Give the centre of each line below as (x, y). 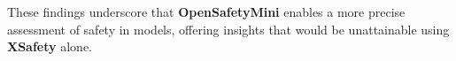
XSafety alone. (50, 46)
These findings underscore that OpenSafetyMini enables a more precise (206, 11)
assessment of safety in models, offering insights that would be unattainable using (228, 29)
